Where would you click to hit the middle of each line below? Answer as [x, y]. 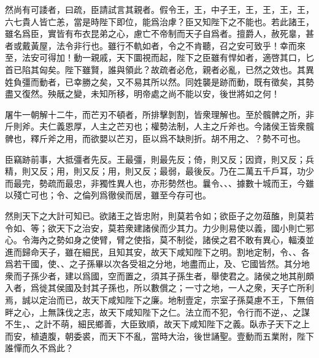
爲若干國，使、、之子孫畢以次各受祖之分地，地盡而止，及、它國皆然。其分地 [157, 264]
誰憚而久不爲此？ [39, 348]
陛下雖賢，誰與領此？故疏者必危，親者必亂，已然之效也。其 [185, 69]
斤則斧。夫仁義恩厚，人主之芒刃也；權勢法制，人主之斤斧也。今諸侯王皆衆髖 [159, 126]
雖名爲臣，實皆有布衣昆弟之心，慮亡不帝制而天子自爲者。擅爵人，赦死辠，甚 [159, 33]
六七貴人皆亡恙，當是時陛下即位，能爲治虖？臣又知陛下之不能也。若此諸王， [159, 21]
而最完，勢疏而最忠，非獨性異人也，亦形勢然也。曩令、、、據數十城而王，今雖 [159, 183]
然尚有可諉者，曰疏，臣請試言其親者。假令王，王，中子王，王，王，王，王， [159, 9]
